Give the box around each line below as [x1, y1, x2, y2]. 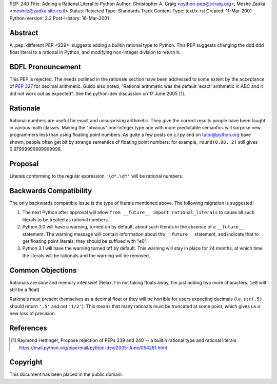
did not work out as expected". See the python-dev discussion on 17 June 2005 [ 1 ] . [9, 90, 186, 97]
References [9, 324, 47, 333]
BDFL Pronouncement [9, 62, 82, 71]
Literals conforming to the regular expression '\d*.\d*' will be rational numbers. [9, 173, 184, 179]
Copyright [9, 358, 43, 367]
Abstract [9, 28, 38, 37]
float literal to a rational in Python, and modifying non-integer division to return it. [9, 49, 181, 55]
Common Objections [9, 266, 77, 275]
